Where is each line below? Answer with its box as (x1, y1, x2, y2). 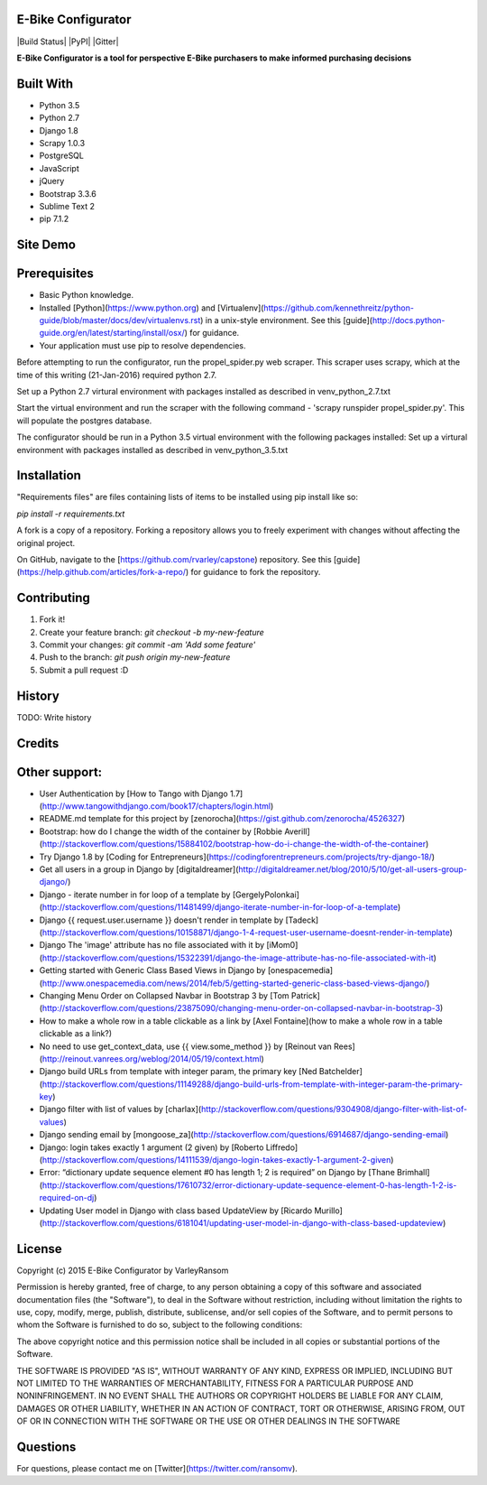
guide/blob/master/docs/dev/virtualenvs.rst (39, 315, 201, 326)
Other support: (16, 764, 103, 780)
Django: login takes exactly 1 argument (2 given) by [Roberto (39, 1142, 264, 1153)
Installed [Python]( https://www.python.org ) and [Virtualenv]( (39, 302, 264, 313)
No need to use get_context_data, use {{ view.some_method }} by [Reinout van (39, 1041, 333, 1052)
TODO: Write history (16, 711, 92, 722)
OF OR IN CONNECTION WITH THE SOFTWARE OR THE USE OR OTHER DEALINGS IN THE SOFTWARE (16, 1415, 401, 1426)
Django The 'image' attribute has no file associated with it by (39, 940, 265, 951)
